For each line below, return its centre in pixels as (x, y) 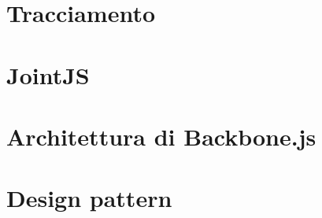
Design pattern (89, 198)
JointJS (48, 74)
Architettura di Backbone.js (161, 136)
